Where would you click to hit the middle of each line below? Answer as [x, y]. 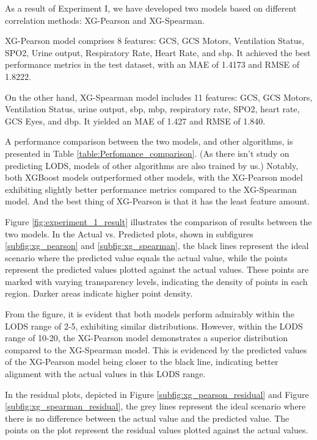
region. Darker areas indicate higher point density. [99, 293]
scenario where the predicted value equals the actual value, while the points [146, 257]
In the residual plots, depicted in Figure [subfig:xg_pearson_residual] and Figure [157, 394]
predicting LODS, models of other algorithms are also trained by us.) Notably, [152, 165]
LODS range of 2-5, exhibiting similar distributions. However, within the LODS [154, 326]
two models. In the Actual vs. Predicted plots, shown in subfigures [129, 233]
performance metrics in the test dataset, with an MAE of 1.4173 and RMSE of [152, 64]
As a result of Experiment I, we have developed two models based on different [151, 8]
